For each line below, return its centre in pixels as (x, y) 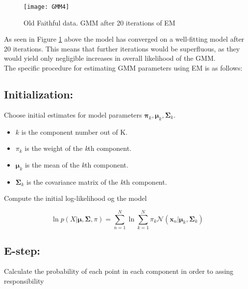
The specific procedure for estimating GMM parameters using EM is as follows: (123, 68)
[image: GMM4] (47, 7)
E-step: (22, 251)
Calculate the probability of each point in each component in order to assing (119, 271)
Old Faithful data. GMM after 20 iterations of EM (99, 22)
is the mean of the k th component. (76, 164)
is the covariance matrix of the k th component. (97, 181)
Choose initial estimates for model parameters (73, 114)
